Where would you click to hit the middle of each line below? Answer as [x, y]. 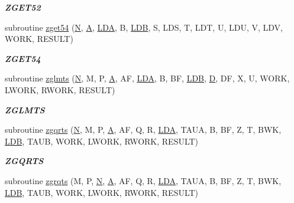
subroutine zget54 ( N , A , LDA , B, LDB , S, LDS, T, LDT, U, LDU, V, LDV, [144, 27]
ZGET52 [23, 7]
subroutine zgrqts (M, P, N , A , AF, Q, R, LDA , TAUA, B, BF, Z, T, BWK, [143, 180]
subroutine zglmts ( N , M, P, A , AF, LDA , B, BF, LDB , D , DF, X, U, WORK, [147, 78]
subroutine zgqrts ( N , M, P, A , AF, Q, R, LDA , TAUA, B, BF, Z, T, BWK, [143, 130]
